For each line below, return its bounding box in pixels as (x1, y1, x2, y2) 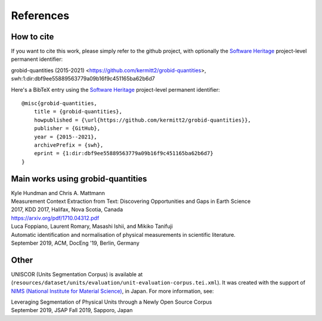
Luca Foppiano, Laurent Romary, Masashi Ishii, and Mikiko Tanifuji (11, 223, 173, 230)
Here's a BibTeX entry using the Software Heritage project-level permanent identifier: (11, 86, 220, 93)
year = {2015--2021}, (33, 133, 98, 140)
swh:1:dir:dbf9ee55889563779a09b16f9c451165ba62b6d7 (11, 75, 155, 82)
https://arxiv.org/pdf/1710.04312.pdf (11, 214, 100, 221)
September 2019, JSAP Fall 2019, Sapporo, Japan (11, 307, 133, 314)
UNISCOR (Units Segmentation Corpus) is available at (11, 270, 143, 277)
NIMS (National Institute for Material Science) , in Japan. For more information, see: (11, 287, 214, 295)
